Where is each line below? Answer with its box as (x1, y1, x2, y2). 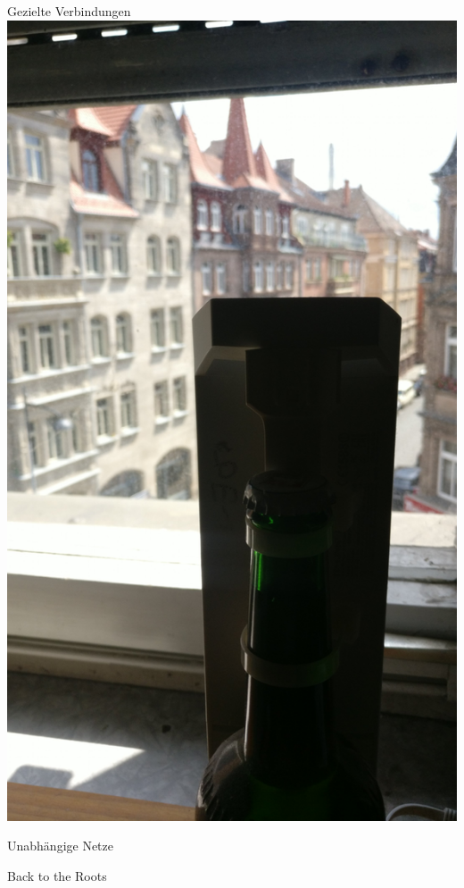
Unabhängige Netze (7, 836, 113, 855)
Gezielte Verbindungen (7, 2, 131, 20)
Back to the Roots (7, 866, 107, 884)
